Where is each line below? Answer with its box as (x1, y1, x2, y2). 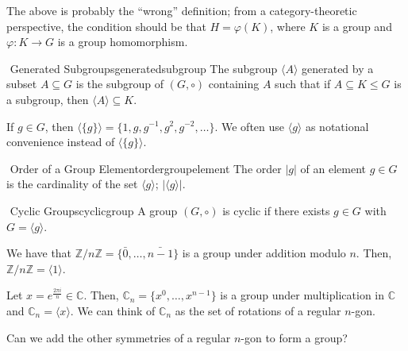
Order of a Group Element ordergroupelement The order (10, 160, 282, 176)
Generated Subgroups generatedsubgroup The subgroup (10, 60, 278, 76)
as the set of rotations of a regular (175, 302, 341, 318)
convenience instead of (6, 133, 115, 150)
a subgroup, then (6, 91, 89, 107)
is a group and (321, 17, 392, 34)
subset (6, 75, 37, 92)
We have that (6, 245, 72, 261)
